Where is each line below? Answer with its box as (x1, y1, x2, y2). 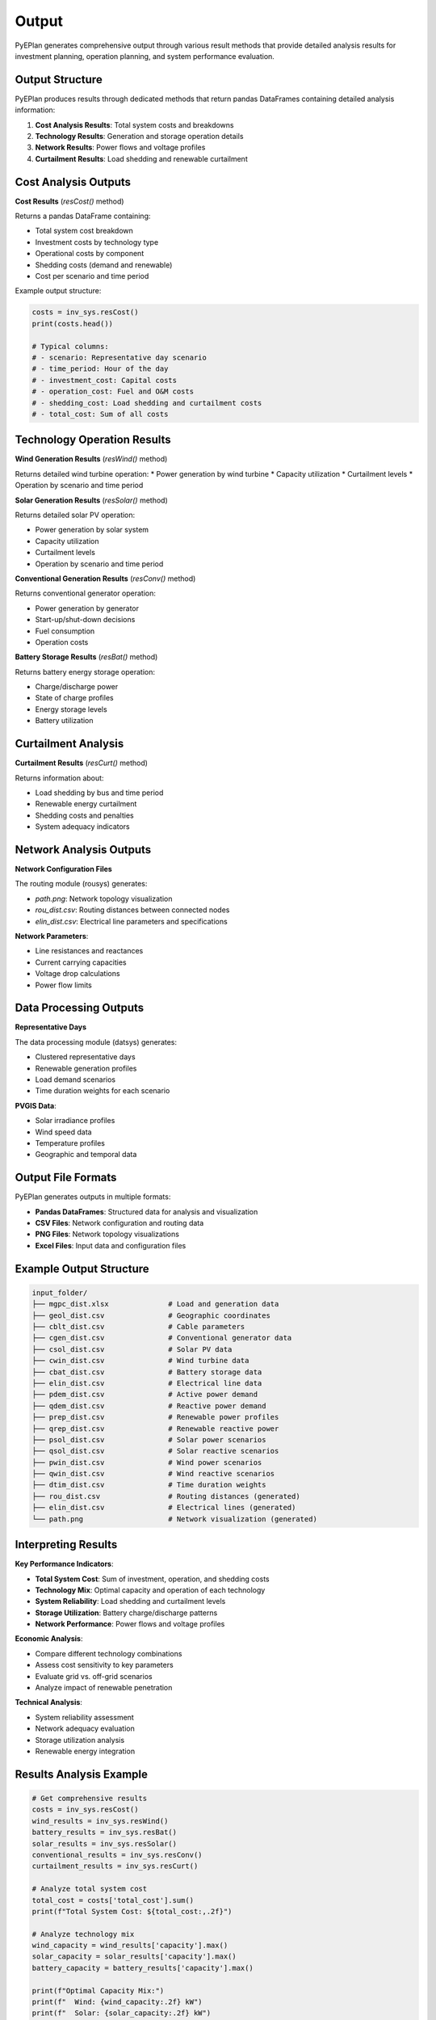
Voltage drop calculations (35, 969, 120, 978)
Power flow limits (35, 980, 92, 990)
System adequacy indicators (35, 822, 131, 831)
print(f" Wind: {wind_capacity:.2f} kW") (31, 1997, 203, 2007)
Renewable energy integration (35, 1746, 136, 1756)
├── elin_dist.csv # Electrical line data (31, 1378, 262, 1387)
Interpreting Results (15, 1538, 118, 1551)
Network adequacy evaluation (35, 1723, 135, 1733)
